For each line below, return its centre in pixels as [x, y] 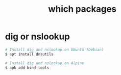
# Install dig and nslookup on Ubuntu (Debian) [55, 50]
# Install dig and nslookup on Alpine [45, 63]
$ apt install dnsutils [29, 54]
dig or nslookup [37, 37]
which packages [82, 9]
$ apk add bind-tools [27, 68]
